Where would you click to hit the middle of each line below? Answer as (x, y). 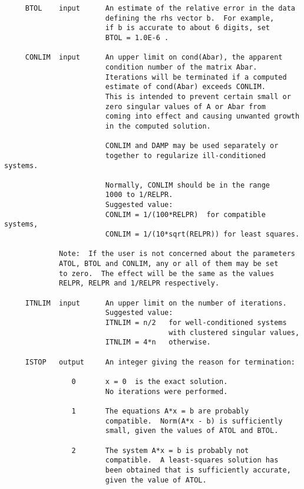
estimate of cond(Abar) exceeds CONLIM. (185, 87)
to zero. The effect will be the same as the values (167, 273)
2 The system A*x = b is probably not (160, 450)
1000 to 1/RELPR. (139, 195)
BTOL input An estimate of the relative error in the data (160, 8)
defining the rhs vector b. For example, (190, 18)
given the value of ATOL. (156, 480)
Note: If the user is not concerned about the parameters (177, 254)
